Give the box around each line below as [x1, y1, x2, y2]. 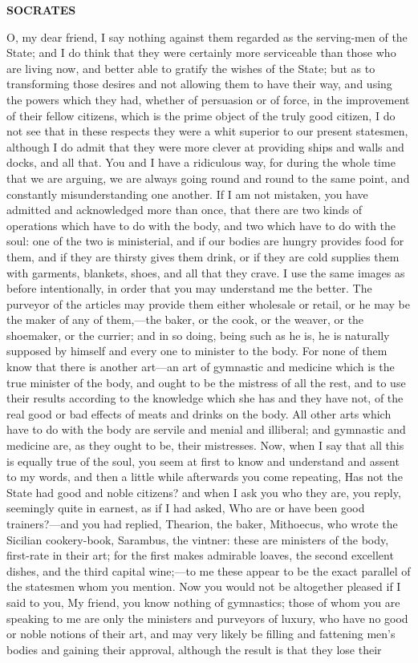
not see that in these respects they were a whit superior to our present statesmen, [6, 123, 408, 139]
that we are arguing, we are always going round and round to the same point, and [6, 169, 410, 186]
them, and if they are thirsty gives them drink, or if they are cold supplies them [6, 248, 400, 265]
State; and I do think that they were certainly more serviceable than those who [6, 44, 396, 61]
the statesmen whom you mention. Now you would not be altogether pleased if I [6, 578, 401, 595]
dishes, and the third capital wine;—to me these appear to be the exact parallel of [6, 562, 411, 579]
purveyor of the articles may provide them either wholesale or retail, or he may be [6, 295, 410, 312]
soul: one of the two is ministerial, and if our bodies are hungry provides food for [6, 232, 404, 249]
